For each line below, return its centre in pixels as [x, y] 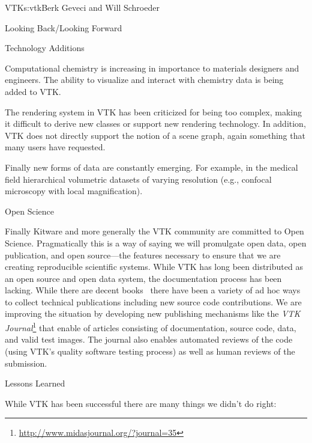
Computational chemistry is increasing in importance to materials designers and [152, 68]
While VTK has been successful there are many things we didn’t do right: [141, 403]
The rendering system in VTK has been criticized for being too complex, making [154, 112]
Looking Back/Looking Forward [64, 27]
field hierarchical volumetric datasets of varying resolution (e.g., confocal [138, 179]
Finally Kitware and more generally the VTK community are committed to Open [154, 231]
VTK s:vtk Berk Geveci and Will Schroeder [82, 7]
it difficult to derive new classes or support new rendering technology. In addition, [155, 124]
